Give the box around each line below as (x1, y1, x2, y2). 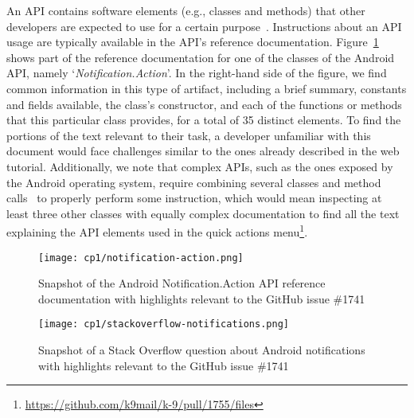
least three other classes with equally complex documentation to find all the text (6, 205, 400, 221)
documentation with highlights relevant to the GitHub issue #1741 (38, 290, 365, 307)
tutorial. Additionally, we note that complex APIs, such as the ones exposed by (6, 158, 393, 174)
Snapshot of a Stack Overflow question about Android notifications (38, 342, 365, 358)
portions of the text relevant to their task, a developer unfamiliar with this (6, 127, 371, 143)
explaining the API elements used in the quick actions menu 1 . (6, 221, 308, 240)
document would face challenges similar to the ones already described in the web (6, 143, 400, 159)
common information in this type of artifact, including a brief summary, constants (6, 80, 407, 96)
